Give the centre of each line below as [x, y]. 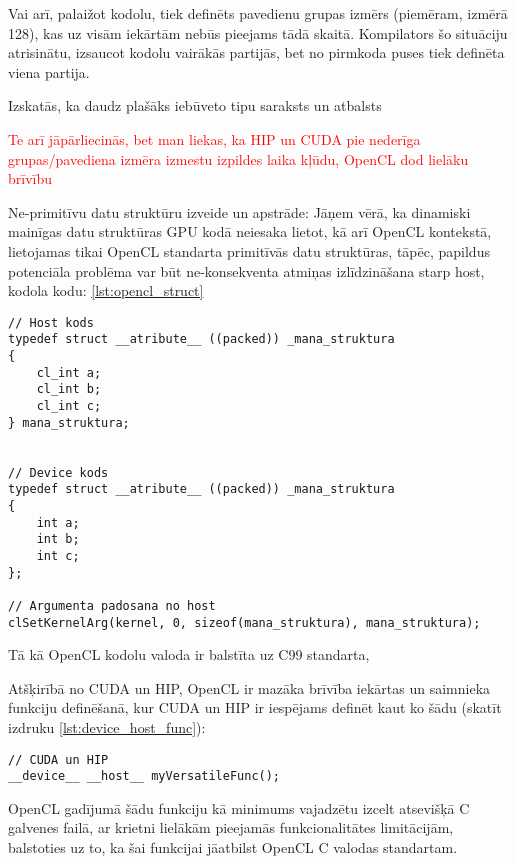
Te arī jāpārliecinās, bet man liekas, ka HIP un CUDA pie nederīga [214, 138]
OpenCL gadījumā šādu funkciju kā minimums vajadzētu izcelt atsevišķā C [239, 807]
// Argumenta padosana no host [112, 605]
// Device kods [58, 472]
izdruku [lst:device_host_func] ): [107, 726]
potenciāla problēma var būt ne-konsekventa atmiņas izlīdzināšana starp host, [246, 270]
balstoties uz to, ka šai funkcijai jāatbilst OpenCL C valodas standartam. [233, 847]
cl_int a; [69, 372]
